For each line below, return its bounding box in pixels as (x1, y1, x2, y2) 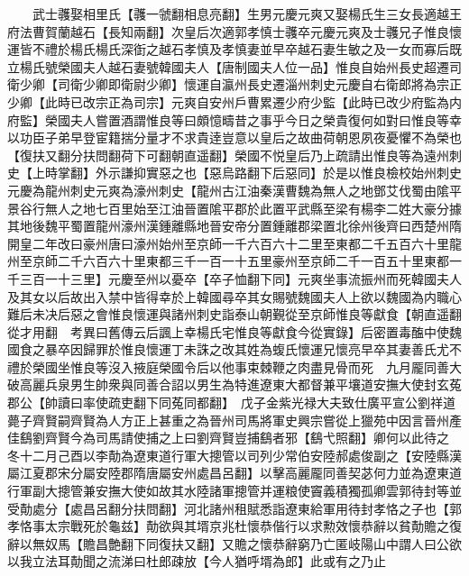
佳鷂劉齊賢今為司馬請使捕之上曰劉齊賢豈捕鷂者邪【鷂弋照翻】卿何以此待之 (7, 428, 449, 447)
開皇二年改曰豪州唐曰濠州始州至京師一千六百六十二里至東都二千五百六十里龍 (7, 233, 462, 252)
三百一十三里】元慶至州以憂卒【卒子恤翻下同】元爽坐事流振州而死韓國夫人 (19, 269, 462, 288)
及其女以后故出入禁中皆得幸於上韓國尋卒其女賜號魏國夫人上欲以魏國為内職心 (7, 287, 462, 306)
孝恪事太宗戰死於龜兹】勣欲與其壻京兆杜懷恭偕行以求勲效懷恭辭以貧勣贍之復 (7, 517, 462, 535)
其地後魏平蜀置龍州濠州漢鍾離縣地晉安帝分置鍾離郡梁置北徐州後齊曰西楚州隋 (7, 216, 462, 235)
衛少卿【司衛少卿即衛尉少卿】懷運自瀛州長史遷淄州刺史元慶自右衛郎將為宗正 (7, 75, 462, 94)
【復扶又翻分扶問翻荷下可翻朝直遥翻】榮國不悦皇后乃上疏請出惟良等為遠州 (7, 145, 449, 164)
